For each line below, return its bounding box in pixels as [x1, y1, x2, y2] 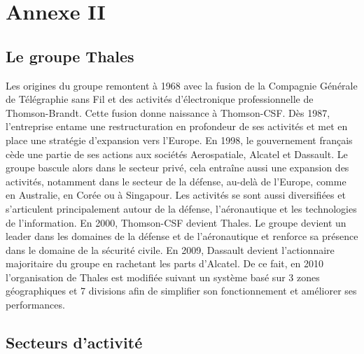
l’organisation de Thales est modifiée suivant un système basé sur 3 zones [6, 269, 320, 284]
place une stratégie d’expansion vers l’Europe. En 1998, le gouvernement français [6, 132, 353, 147]
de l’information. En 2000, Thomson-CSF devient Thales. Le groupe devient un [6, 215, 346, 229]
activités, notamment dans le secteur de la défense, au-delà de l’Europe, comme [6, 174, 346, 188]
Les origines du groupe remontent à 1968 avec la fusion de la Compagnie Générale [6, 78, 358, 92]
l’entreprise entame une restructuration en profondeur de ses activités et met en [6, 119, 348, 134]
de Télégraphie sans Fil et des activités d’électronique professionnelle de [6, 92, 314, 106]
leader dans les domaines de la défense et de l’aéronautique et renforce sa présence [6, 229, 358, 243]
